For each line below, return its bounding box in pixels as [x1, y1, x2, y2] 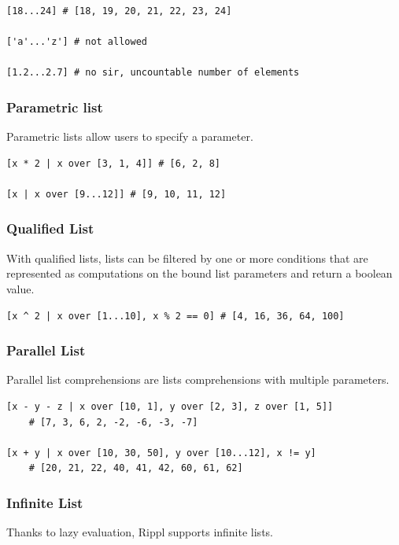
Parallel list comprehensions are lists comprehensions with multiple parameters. [6, 371, 390, 388]
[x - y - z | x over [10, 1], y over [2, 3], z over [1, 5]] [6, 400, 334, 412]
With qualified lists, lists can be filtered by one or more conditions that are [6, 249, 368, 266]
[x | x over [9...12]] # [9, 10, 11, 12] [6, 188, 227, 200]
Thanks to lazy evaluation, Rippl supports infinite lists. [6, 524, 273, 540]
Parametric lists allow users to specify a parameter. [6, 128, 253, 145]
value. [6, 280, 35, 296]
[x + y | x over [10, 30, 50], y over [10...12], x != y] [6, 447, 316, 458]
